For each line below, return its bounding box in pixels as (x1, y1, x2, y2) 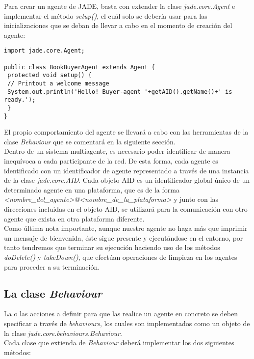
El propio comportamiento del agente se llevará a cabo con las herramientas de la (4, 127, 249, 137)
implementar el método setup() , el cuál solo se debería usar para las (4, 10, 207, 21)
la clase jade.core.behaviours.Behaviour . (4, 328, 122, 338)
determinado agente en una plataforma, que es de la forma (4, 184, 179, 194)
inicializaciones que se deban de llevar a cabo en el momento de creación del (4, 20, 232, 30)
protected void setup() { (7, 72, 92, 79)
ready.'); (4, 96, 36, 104)
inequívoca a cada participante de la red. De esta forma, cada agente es (4, 156, 218, 166)
